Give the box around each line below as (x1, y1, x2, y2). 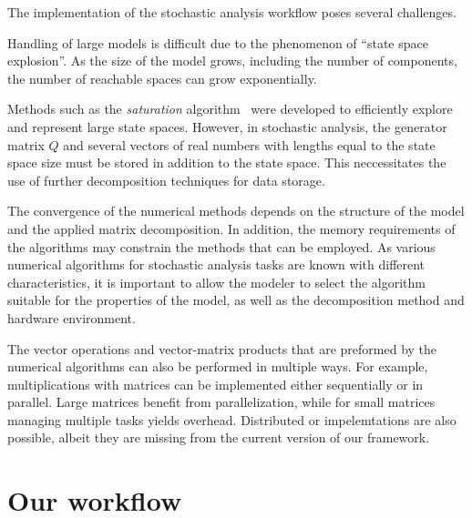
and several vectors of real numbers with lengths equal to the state (63, 135, 436, 154)
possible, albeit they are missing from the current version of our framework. (7, 428, 430, 447)
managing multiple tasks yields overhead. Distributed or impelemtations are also (7, 410, 457, 429)
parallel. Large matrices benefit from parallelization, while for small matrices (7, 392, 436, 411)
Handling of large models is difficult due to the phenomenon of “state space (7, 33, 428, 52)
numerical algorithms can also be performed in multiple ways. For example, (7, 357, 428, 376)
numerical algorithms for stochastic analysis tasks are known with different (7, 255, 426, 274)
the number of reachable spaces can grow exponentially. (7, 68, 317, 87)
